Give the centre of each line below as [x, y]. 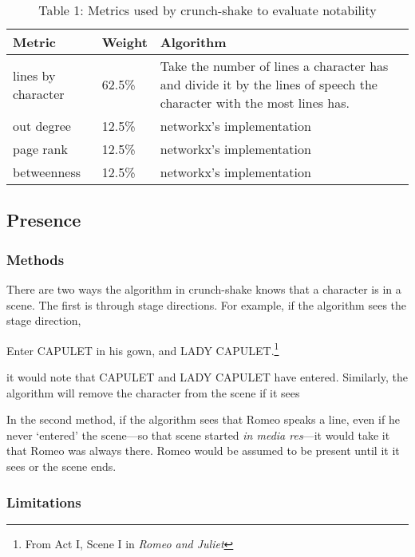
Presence [44, 220]
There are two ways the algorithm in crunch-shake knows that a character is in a [204, 289]
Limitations [44, 502]
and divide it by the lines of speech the [269, 84]
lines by [34, 75]
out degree [42, 126]
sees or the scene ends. [61, 466]
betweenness [47, 172]
